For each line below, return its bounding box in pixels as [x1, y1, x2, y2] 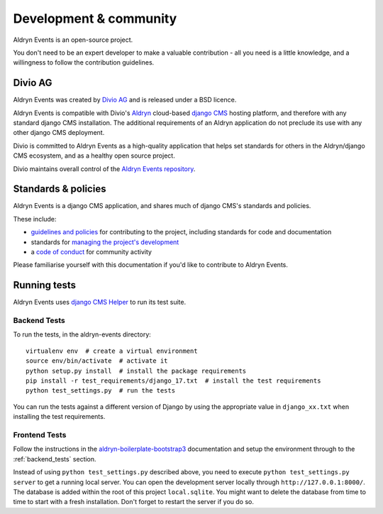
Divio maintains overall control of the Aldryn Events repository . [13, 164, 196, 173]
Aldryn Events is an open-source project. [13, 35, 133, 44]
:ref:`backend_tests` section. [13, 454, 96, 463]
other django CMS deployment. [13, 128, 105, 137]
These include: [13, 214, 57, 223]
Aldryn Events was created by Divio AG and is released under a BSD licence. [13, 96, 237, 104]
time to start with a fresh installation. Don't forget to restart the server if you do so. [13, 498, 255, 506]
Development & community [13, 11, 177, 26]
